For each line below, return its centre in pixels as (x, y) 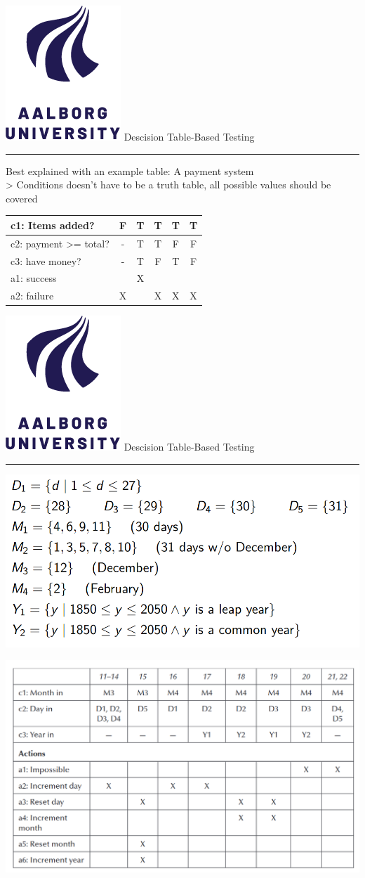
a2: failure (32, 296)
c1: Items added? (53, 225)
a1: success (34, 278)
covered (22, 198)
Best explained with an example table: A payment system (130, 170)
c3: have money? (46, 260)
